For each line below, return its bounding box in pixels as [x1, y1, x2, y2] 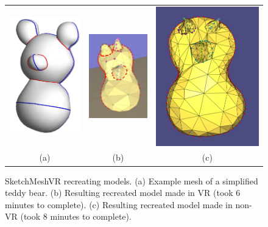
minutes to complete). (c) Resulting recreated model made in [5, 198, 233, 211]
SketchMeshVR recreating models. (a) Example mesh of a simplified [5, 174, 258, 187]
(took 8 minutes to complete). [20, 210, 132, 223]
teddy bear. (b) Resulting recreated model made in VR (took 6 [5, 186, 241, 199]
